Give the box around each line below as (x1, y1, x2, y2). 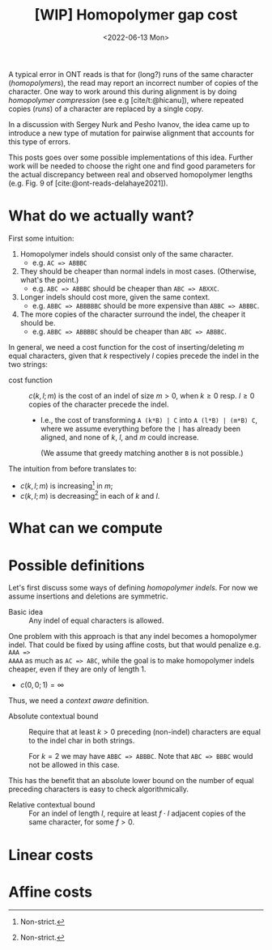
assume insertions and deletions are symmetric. (8, 591, 168, 601)
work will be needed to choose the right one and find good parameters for (8, 160, 256, 171)
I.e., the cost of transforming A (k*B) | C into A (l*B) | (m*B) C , (40, 415, 257, 424)
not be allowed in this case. (28, 760, 120, 770)
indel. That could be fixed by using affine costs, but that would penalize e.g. (8, 640, 261, 650)
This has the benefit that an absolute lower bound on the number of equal (8, 776, 254, 786)
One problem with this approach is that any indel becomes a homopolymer (8, 632, 257, 641)
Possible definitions (8, 556, 146, 574)
